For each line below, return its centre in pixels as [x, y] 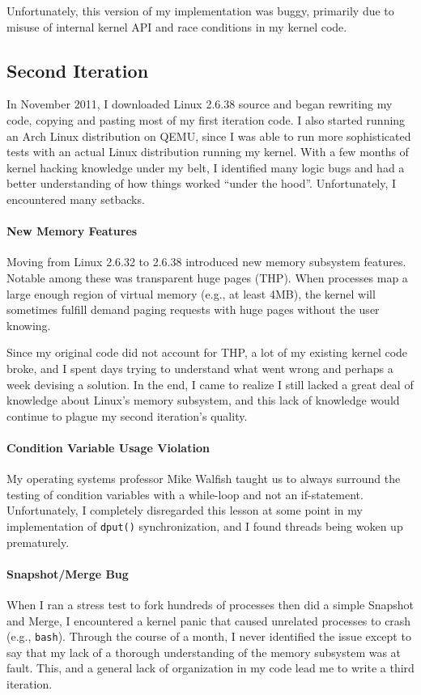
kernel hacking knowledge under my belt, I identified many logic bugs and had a [206, 167]
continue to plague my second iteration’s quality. [127, 415]
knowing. [29, 325]
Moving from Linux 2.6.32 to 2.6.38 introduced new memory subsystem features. [206, 262]
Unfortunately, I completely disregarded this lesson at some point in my [185, 510]
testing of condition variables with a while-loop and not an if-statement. [185, 494]
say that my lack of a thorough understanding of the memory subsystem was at [204, 652]
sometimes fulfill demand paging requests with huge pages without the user [193, 309]
